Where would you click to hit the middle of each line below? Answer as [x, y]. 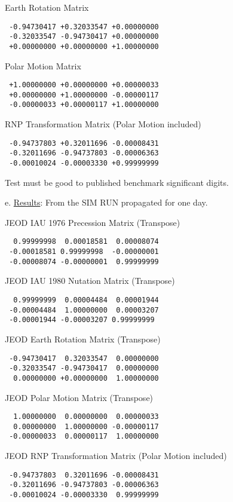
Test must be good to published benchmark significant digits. [117, 182]
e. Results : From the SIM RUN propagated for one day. [106, 202]
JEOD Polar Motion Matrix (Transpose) [79, 397]
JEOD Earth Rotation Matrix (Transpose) [83, 339]
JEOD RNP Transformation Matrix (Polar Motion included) [116, 456]
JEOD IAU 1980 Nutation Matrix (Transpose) [90, 281]
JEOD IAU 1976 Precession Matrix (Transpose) [93, 222]
